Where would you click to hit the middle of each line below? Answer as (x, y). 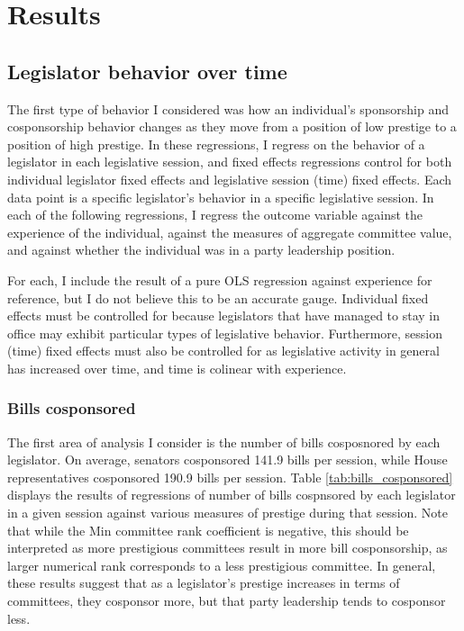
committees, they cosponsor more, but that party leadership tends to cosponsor (227, 601)
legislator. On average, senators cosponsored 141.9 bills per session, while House (227, 460)
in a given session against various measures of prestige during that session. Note (228, 513)
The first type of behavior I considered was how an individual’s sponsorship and (228, 108)
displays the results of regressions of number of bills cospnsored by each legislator (232, 495)
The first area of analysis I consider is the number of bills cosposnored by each (224, 442)
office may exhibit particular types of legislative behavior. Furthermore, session (225, 333)
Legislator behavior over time (147, 71)
